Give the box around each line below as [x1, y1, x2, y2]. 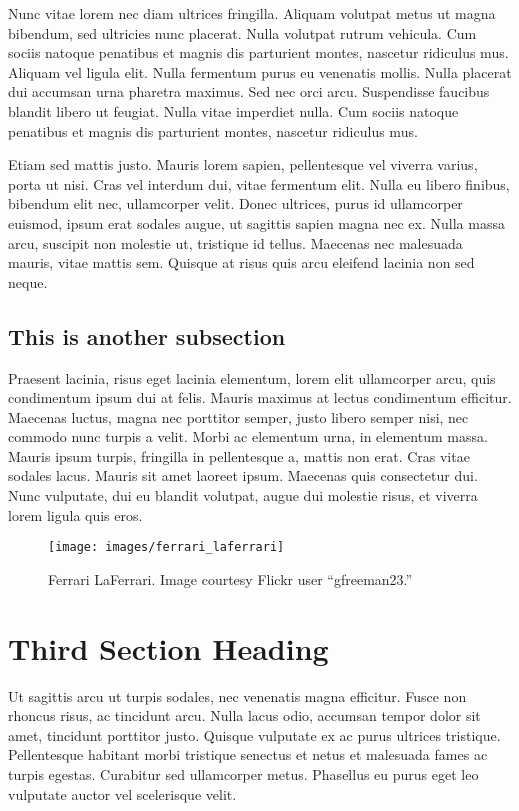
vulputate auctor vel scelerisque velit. [8, 783, 237, 804]
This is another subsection [8, 320, 286, 351]
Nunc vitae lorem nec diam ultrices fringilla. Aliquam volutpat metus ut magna [8, 3, 496, 23]
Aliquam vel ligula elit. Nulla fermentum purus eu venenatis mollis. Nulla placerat [8, 61, 512, 82]
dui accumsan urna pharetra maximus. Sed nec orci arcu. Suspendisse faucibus [8, 81, 490, 102]
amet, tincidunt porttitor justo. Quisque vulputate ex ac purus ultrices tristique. [8, 724, 501, 745]
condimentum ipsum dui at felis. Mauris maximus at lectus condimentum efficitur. [8, 387, 512, 408]
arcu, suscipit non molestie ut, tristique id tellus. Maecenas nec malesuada [8, 232, 463, 253]
